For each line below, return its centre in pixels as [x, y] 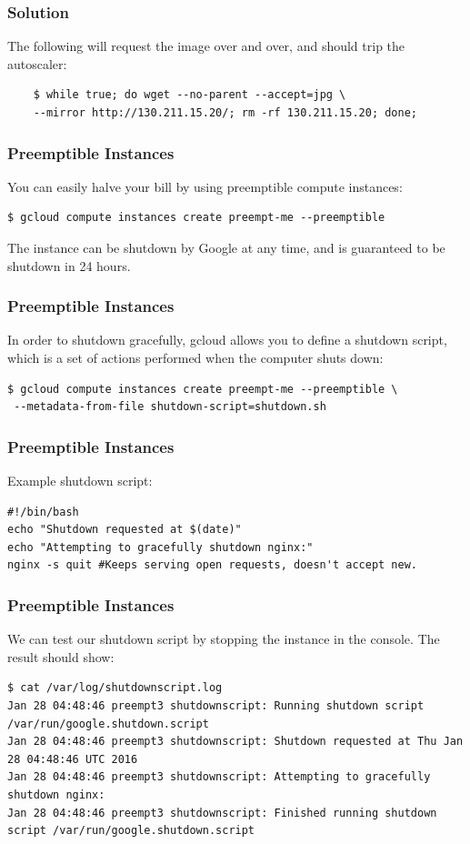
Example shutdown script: [80, 480]
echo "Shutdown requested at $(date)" [125, 530]
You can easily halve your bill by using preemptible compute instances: [205, 186]
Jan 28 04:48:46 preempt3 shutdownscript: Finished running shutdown [222, 813]
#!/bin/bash [43, 512]
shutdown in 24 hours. [69, 265]
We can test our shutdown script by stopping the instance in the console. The [224, 639]
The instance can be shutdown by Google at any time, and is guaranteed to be [226, 247]
